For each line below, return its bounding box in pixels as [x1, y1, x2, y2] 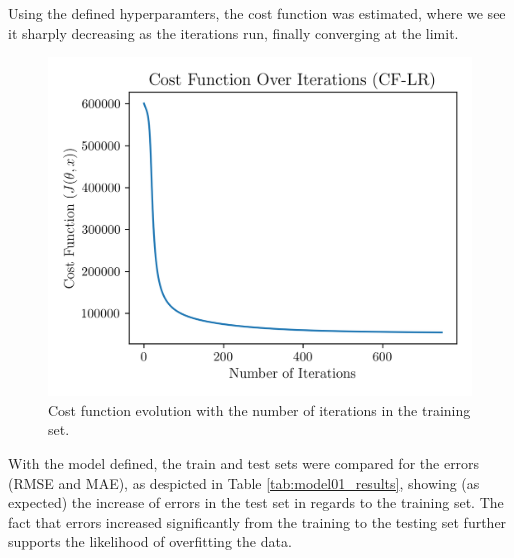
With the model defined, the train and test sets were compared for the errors [8, 453, 480, 474]
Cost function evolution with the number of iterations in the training [48, 399, 471, 420]
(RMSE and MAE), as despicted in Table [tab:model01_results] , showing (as [8, 472, 480, 493]
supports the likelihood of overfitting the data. [8, 531, 292, 552]
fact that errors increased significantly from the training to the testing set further [8, 511, 507, 532]
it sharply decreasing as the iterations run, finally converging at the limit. [8, 22, 459, 43]
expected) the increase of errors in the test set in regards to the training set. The [8, 492, 504, 513]
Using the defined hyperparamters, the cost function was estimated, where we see [8, 3, 506, 23]
